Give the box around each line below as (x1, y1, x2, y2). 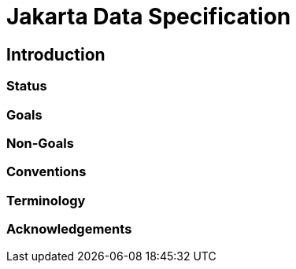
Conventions (6, 164, 87, 180)
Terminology (6, 192, 86, 208)
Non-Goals (6, 134, 74, 151)
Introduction (6, 44, 105, 64)
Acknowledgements (6, 221, 132, 238)
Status (6, 78, 47, 94)
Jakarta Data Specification (6, 3, 291, 30)
